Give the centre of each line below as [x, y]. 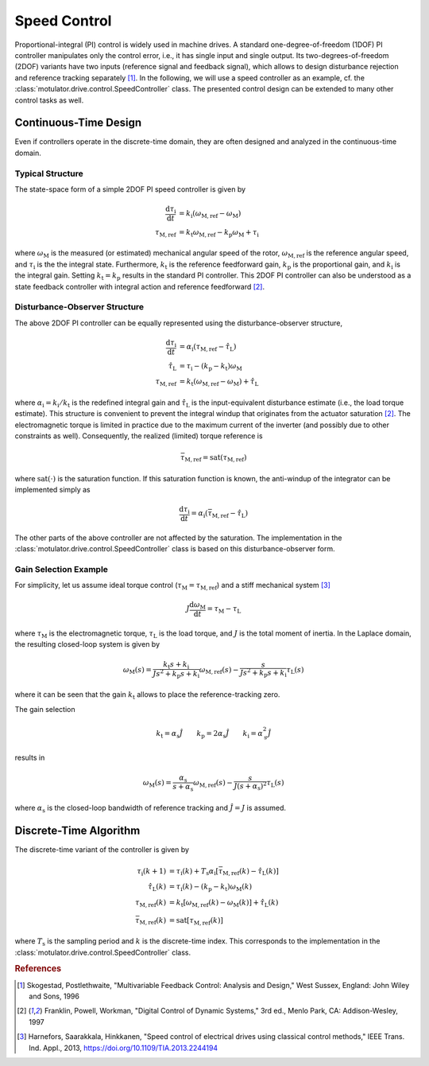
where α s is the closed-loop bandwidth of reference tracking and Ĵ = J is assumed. [150, 809]
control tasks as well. [49, 100]
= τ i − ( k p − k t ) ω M [211, 367]
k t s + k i [176, 665]
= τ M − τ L [224, 610]
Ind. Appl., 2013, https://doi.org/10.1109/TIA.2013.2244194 [124, 1048]
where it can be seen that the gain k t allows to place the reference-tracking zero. [147, 696]
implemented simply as [52, 489]
